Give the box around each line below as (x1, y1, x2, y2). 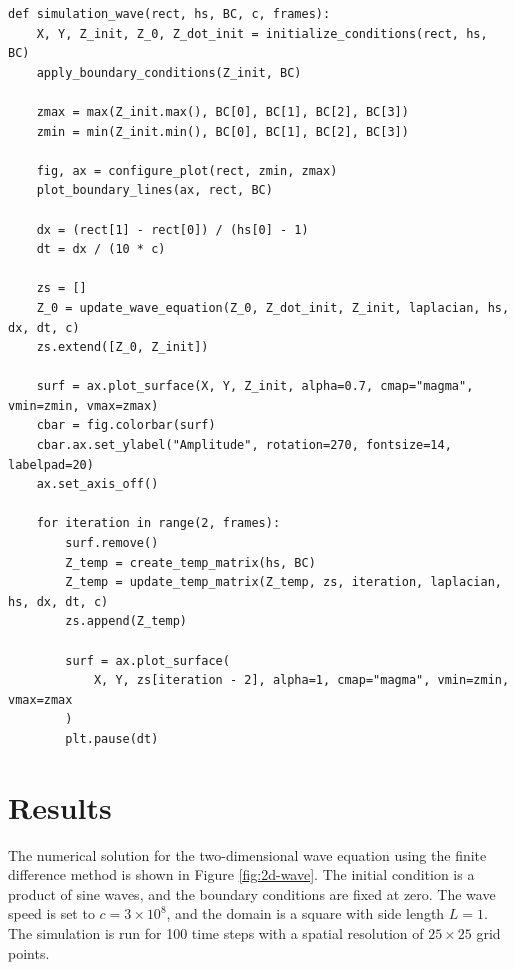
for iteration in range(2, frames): (36, 516, 281, 531)
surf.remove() (65, 536, 159, 551)
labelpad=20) (8, 457, 94, 472)
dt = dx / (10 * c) (36, 242, 166, 257)
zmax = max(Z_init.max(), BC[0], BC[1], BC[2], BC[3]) (36, 104, 409, 119)
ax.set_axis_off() (36, 477, 159, 492)
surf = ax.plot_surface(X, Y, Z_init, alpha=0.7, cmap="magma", (36, 379, 474, 394)
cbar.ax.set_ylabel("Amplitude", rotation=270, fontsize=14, (36, 438, 452, 453)
